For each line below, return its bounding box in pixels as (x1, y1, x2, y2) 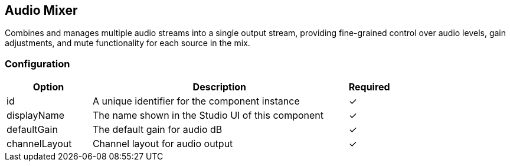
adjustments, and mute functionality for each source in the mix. (5, 38, 250, 48)
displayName (6, 109, 64, 122)
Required (348, 81, 390, 93)
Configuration (5, 57, 70, 70)
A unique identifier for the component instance (92, 95, 300, 108)
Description (192, 81, 247, 93)
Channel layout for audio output (92, 138, 233, 150)
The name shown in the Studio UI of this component (92, 109, 323, 122)
